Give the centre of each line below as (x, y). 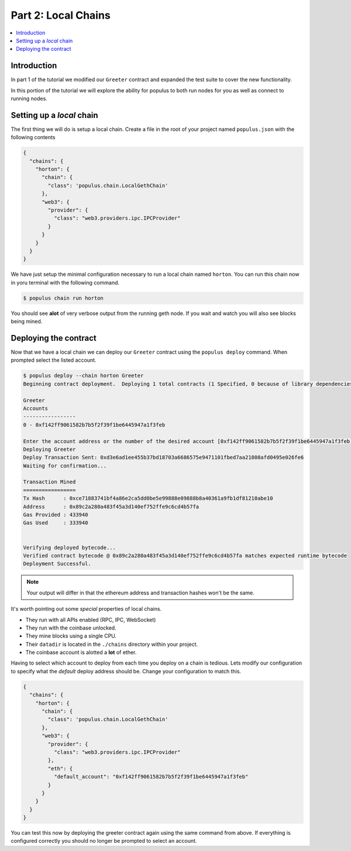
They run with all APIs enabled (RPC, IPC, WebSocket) (91, 620)
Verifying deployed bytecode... (70, 547)
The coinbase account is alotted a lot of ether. (81, 652)
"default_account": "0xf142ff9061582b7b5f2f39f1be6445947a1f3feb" (151, 777)
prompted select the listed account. (54, 360)
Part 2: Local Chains (61, 15)
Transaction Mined (49, 482)
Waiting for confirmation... (65, 466)
